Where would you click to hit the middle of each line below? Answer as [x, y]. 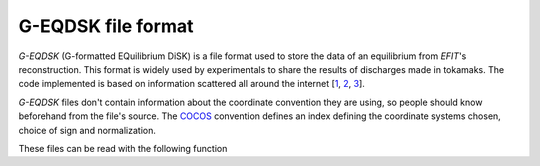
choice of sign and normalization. [87, 130]
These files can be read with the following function [123, 148]
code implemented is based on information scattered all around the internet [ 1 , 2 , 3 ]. [191, 84]
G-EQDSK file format [106, 26]
